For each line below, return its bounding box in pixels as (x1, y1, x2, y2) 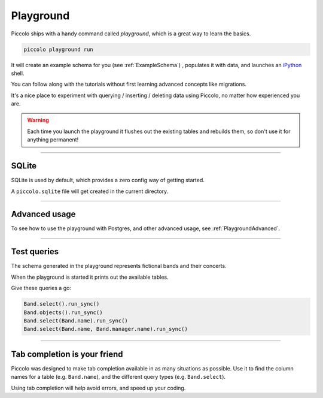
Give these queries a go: (11, 285, 72, 292)
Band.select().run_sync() (23, 300, 100, 307)
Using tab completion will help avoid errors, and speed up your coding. (11, 384, 186, 391)
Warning (27, 117, 49, 124)
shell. (11, 70, 25, 77)
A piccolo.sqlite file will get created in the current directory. (11, 188, 169, 195)
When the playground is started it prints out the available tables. (11, 273, 169, 281)
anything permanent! (27, 136, 79, 143)
